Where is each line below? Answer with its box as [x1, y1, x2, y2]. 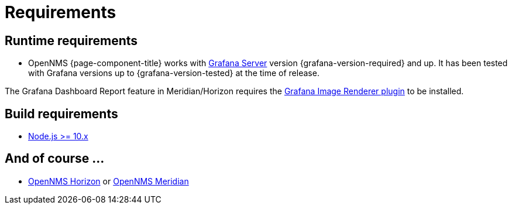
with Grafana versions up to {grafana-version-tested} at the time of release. [28, 68, 319, 78]
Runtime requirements [5, 33, 138, 48]
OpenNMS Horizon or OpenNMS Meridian [28, 176, 189, 186]
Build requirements [5, 106, 118, 121]
